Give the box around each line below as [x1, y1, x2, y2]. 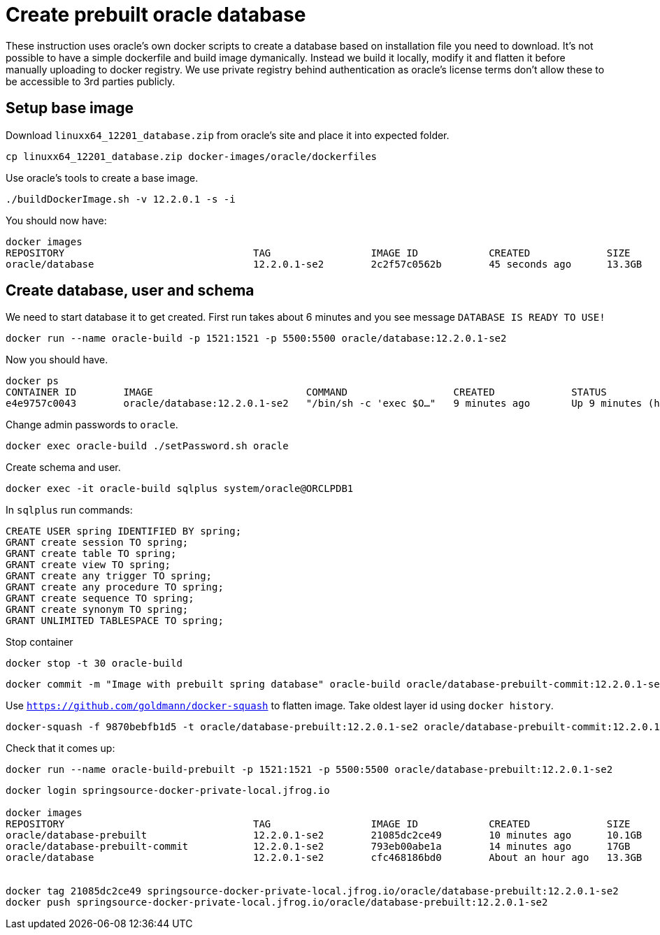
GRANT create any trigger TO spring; [6, 570, 213, 582]
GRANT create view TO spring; [6, 559, 171, 571]
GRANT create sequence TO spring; [6, 593, 194, 604]
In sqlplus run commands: [6, 504, 133, 516]
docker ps [6, 375, 59, 387]
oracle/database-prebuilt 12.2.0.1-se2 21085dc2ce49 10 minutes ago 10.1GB [6, 829, 643, 841]
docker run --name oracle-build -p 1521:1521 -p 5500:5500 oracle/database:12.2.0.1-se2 [6, 333, 507, 345]
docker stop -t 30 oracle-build [6, 658, 182, 669]
